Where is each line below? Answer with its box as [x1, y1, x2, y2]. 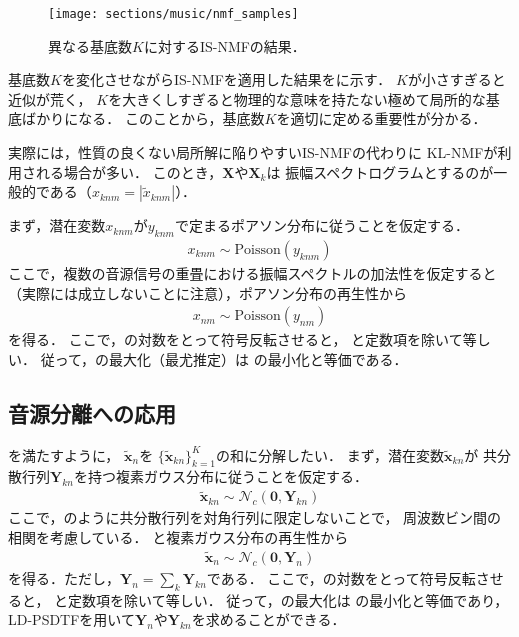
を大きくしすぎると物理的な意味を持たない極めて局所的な [108, 88, 486, 109]
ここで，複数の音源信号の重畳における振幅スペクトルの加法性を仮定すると [8, 263, 497, 284]
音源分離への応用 [8, 397, 176, 428]
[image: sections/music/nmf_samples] [48, 7, 299, 21]
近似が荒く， [8, 88, 92, 109]
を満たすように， [8, 444, 120, 465]
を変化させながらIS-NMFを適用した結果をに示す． [61, 69, 392, 90]
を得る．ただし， [8, 567, 120, 588]
